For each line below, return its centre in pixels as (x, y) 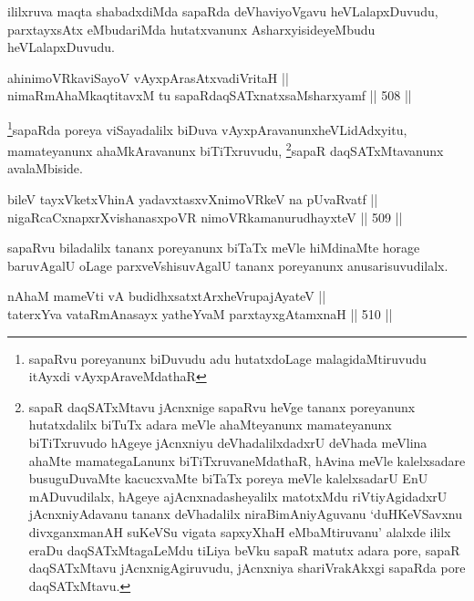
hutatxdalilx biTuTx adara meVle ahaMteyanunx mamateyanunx (210, 425)
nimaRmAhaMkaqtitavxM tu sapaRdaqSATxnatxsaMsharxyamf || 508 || (210, 95)
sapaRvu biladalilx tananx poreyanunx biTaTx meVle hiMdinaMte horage (214, 248)
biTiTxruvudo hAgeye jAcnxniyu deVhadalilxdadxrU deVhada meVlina (228, 442)
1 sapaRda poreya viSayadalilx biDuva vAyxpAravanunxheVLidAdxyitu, (207, 128)
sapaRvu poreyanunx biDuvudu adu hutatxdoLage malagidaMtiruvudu (227, 358)
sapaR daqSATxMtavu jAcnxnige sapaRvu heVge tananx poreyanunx (222, 406)
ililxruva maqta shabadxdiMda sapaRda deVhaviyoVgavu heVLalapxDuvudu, (223, 11)
